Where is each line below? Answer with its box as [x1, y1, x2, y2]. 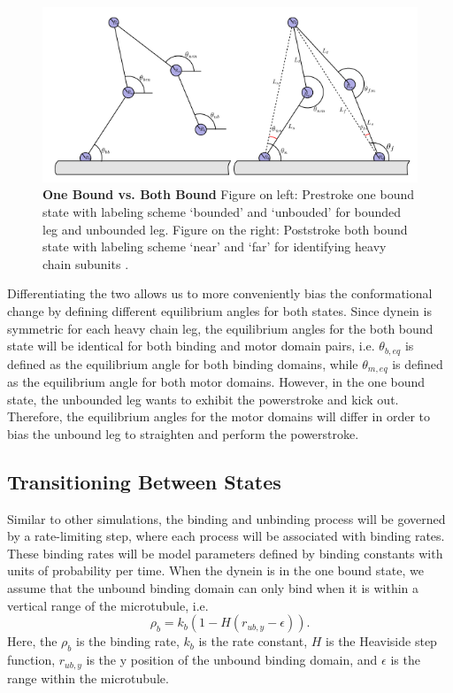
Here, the [7, 632, 58, 651]
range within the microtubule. [7, 668, 169, 687]
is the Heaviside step [326, 632, 437, 651]
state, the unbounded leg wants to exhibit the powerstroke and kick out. [7, 389, 399, 408]
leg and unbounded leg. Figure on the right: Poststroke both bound [42, 219, 408, 238]
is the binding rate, [75, 632, 180, 651]
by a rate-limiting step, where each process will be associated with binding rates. [7, 527, 445, 545]
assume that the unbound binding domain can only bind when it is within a [7, 579, 419, 597]
